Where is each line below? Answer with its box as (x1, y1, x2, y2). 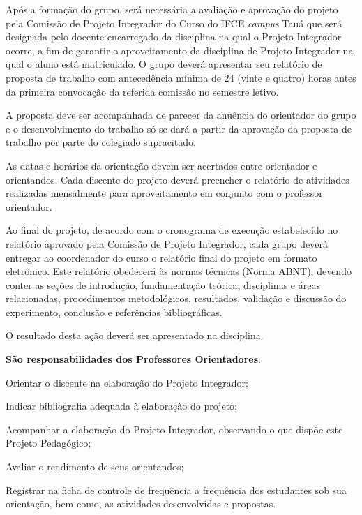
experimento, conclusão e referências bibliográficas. (6, 304, 223, 319)
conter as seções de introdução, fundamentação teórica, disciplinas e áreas (6, 277, 320, 292)
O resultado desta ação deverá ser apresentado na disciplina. (6, 328, 264, 343)
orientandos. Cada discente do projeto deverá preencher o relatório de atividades (6, 172, 349, 186)
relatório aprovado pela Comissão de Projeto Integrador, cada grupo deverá (6, 236, 328, 251)
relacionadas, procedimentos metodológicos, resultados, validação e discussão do (6, 291, 347, 306)
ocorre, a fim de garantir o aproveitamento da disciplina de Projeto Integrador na (6, 43, 354, 57)
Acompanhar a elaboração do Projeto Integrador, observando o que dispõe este (6, 421, 343, 436)
